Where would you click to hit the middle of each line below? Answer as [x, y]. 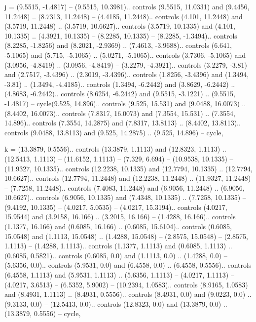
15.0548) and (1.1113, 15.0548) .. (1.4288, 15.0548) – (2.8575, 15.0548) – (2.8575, [126, 236]
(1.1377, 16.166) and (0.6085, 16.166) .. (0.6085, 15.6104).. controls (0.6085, [118, 226]
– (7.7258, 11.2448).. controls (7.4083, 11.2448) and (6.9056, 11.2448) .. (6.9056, [125, 187]
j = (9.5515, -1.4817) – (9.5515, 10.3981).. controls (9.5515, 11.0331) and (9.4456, [127, 6]
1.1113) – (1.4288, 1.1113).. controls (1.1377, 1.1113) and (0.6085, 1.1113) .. [118, 246]
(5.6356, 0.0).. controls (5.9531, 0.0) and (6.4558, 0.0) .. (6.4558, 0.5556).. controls [128, 265]
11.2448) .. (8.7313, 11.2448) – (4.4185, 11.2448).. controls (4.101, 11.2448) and [124, 16]
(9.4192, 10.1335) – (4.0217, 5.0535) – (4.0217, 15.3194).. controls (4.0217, [116, 207]
